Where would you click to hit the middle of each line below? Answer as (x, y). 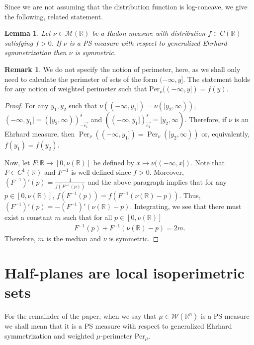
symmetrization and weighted (49, 335)
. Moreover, (167, 172)
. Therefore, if (206, 119)
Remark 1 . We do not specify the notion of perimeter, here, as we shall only (123, 69)
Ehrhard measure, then (40, 133)
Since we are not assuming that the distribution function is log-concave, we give (126, 6)
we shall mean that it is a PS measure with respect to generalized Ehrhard (118, 326)
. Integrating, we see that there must (186, 206)
